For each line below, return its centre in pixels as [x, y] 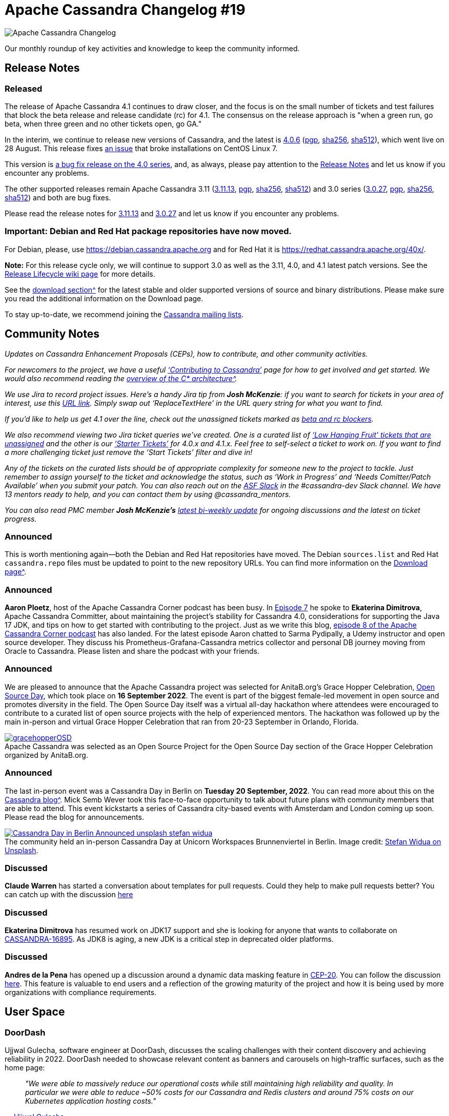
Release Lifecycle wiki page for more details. [80, 274]
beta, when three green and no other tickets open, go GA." [103, 123]
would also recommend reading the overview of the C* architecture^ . [121, 378]
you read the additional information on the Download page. [104, 298]
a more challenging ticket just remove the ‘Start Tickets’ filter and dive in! [129, 452]
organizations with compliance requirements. [81, 992]
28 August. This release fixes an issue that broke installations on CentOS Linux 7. [141, 148]
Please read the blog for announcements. [74, 817]
